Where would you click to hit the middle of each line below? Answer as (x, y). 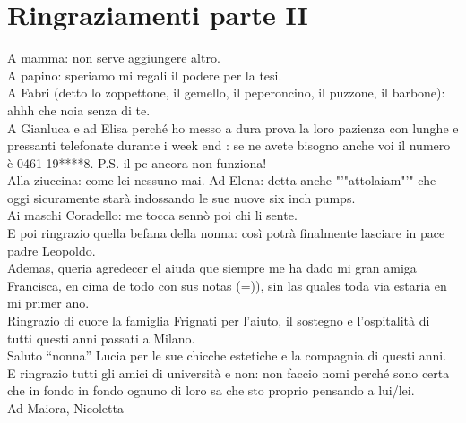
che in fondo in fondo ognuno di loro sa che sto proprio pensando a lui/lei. (211, 390)
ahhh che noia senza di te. (79, 110)
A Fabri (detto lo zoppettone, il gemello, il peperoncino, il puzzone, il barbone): (226, 93)
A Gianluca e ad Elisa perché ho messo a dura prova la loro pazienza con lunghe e (233, 127)
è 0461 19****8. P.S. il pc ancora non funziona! (137, 162)
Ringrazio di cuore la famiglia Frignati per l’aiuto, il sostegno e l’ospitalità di (219, 321)
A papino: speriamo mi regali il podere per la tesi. (145, 75)
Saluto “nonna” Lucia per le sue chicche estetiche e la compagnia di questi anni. (227, 355)
